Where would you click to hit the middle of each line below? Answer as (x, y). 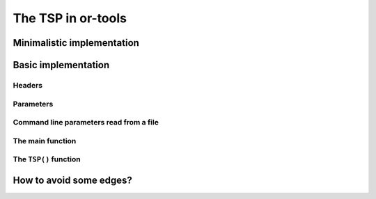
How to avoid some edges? (72, 180)
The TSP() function (47, 159)
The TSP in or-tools (70, 18)
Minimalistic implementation (76, 43)
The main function (45, 141)
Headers (28, 85)
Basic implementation (61, 65)
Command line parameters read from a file (86, 122)
